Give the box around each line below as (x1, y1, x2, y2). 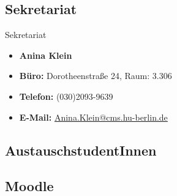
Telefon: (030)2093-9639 (19, 89, 113, 102)
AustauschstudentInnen (5, 140, 157, 159)
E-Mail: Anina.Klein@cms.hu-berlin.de (19, 110, 168, 123)
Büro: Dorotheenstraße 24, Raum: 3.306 (19, 69, 172, 82)
